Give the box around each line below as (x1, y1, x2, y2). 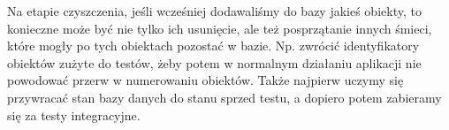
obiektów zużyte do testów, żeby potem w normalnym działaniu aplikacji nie (7, 53, 422, 72)
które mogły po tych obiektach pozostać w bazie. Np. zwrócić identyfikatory (7, 36, 420, 55)
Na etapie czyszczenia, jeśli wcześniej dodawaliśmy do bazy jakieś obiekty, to (7, 2, 422, 19)
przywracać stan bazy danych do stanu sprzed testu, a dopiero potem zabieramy (7, 88, 442, 106)
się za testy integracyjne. (7, 105, 141, 124)
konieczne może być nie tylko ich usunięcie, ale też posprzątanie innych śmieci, (7, 19, 432, 37)
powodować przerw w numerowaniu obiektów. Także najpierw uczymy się (7, 71, 404, 89)
